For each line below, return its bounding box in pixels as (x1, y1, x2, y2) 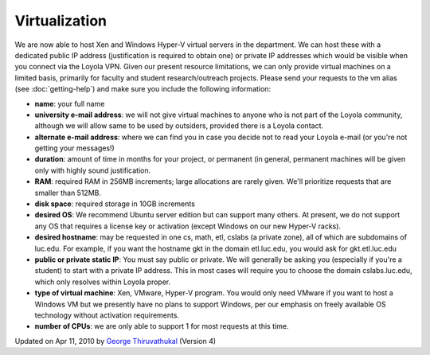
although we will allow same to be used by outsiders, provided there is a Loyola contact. (34, 121, 324, 131)
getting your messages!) (34, 143, 115, 153)
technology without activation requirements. (34, 310, 179, 320)
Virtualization (14, 12, 107, 29)
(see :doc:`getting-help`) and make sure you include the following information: (14, 84, 271, 94)
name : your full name (34, 99, 105, 108)
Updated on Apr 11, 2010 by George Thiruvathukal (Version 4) (14, 336, 217, 345)
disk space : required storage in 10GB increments (34, 199, 195, 209)
